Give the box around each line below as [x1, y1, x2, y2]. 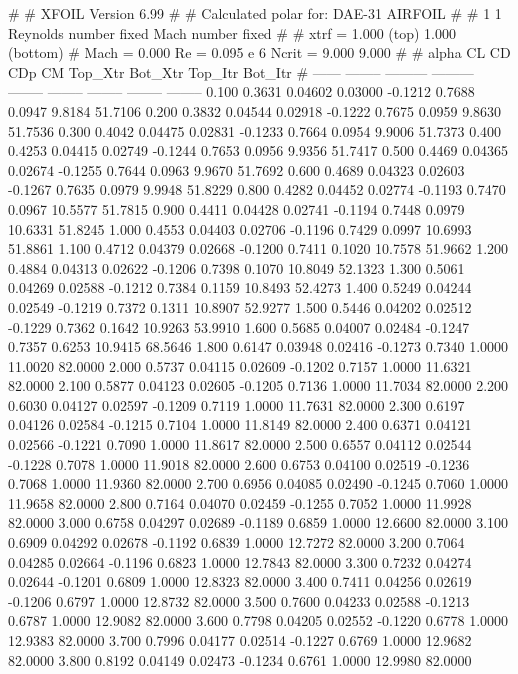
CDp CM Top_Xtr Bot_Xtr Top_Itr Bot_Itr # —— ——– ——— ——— [8, 61, 474, 82]
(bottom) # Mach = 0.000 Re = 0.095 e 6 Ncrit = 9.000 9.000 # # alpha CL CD [8, 42, 511, 63]
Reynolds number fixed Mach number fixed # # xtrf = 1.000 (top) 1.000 [8, 22, 457, 43]
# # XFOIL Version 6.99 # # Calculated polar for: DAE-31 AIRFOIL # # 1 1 [8, 3, 502, 23]
